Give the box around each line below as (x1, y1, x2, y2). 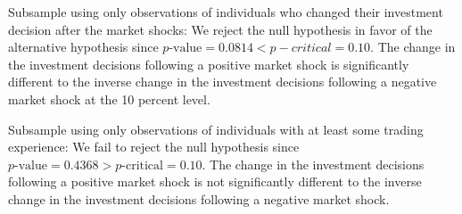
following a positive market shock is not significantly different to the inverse (8, 172, 422, 191)
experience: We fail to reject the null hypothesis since (8, 137, 300, 156)
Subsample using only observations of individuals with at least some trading (8, 119, 424, 138)
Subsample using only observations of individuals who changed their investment (8, 3, 443, 21)
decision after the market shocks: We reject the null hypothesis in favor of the (8, 20, 433, 38)
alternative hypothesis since (8, 37, 159, 56)
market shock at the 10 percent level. (8, 89, 210, 108)
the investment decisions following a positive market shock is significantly (8, 54, 409, 73)
